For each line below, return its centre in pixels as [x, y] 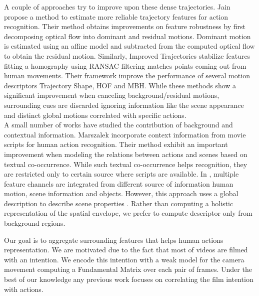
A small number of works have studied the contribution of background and [118, 125]
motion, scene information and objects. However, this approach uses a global [121, 193]
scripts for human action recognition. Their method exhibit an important [116, 144]
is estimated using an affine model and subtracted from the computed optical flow [129, 46]
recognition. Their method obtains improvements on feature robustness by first [125, 26]
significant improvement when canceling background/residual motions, [112, 95]
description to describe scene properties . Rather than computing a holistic [119, 203]
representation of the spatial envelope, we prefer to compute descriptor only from [128, 213]
